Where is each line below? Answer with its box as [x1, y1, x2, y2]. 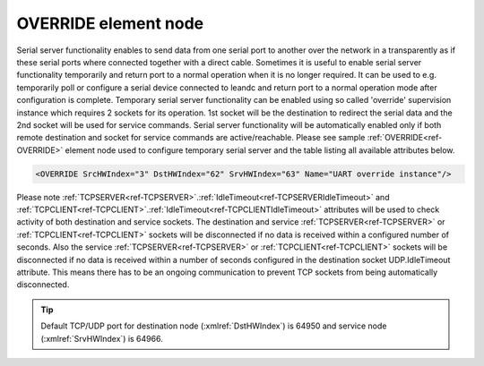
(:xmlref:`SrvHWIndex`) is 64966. [40, 333, 163, 344]
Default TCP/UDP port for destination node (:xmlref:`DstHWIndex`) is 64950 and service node [40, 320, 387, 331]
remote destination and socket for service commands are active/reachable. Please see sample [16, 132, 366, 143]
